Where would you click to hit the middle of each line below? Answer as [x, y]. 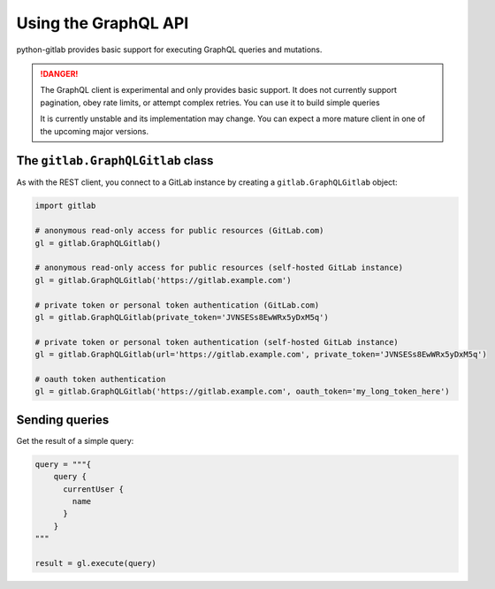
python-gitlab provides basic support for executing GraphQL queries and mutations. [169, 50]
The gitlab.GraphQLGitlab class [115, 161]
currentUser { [93, 489]
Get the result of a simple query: [75, 440]
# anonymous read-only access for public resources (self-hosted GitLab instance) [219, 268]
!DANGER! [59, 73]
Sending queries [63, 420]
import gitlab [65, 206]
